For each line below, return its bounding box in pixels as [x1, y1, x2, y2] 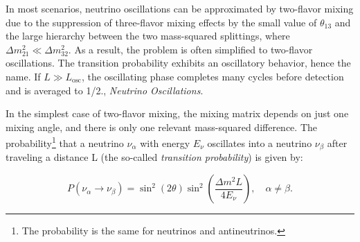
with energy [140, 136, 190, 150]
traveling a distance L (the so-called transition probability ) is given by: [6, 150, 303, 164]
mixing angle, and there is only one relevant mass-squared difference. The [6, 119, 317, 134]
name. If [6, 69, 41, 83]
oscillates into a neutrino [207, 136, 312, 150]
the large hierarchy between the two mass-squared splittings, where [6, 28, 290, 43]
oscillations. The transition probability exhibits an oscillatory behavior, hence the [6, 55, 351, 70]
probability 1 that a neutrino [6, 134, 124, 150]
